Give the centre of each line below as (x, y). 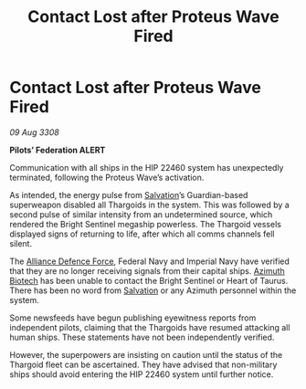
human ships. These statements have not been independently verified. (142, 337)
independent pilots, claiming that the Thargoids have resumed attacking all (150, 327)
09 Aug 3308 (34, 132)
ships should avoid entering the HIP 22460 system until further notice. (142, 374)
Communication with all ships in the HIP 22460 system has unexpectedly (147, 167)
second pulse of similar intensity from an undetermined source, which (141, 214)
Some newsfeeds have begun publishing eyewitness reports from (133, 318)
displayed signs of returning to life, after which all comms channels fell (142, 234)
